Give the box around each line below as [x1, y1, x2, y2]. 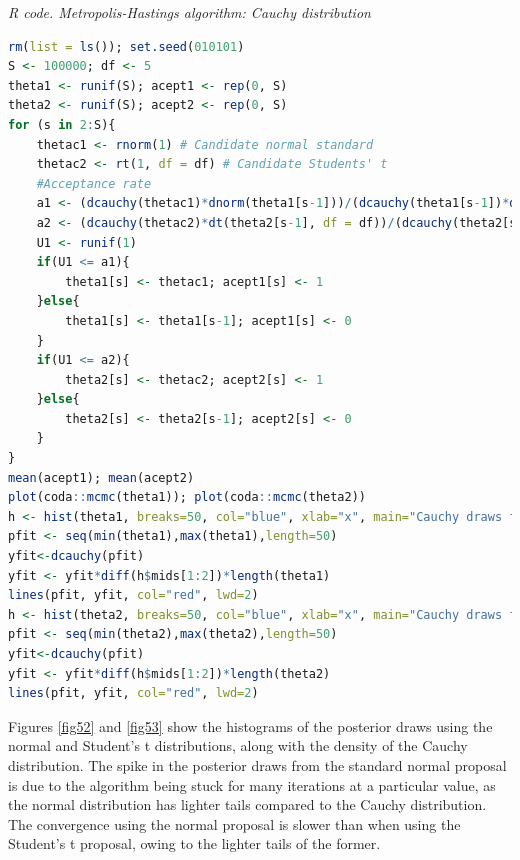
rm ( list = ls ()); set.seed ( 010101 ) [8, 39, 245, 54]
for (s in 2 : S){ [8, 117, 116, 132]
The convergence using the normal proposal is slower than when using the [8, 813, 461, 834]
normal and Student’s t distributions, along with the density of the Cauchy [8, 735, 468, 756]
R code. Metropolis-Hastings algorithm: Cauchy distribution [8, 2, 371, 22]
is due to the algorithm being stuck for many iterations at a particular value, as [8, 774, 496, 795]
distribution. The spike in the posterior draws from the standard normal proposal [8, 754, 507, 775]
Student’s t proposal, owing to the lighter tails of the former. [8, 833, 381, 854]
